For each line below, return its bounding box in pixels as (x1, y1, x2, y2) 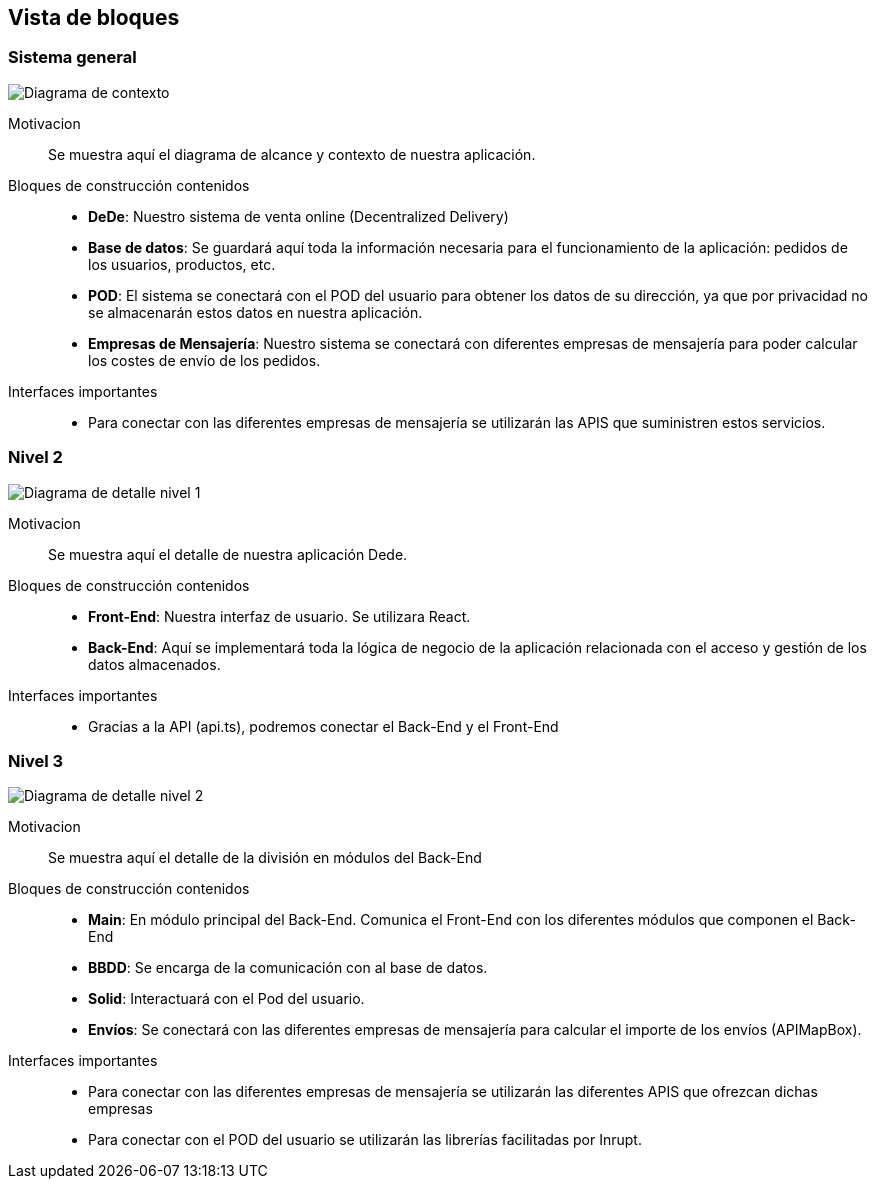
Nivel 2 (8, 447, 63, 468)
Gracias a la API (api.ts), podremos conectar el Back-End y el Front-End (88, 717, 559, 735)
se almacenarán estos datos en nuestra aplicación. (88, 303, 423, 321)
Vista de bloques (8, 5, 180, 30)
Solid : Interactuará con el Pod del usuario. (88, 990, 365, 1008)
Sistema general (8, 47, 137, 68)
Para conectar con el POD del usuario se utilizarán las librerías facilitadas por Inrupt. (88, 1131, 642, 1149)
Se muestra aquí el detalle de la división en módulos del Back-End (48, 849, 482, 867)
